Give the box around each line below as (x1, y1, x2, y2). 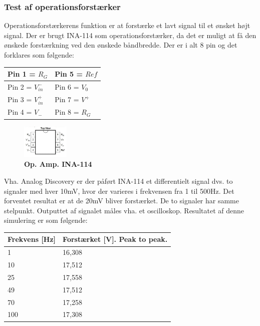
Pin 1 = (8, 69, 36, 79)
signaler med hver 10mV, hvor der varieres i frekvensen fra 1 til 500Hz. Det (4, 185, 234, 196)
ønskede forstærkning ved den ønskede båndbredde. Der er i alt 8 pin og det (4, 40, 237, 50)
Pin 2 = (8, 81, 32, 92)
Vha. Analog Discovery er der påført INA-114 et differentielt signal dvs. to (4, 175, 233, 186)
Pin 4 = (8, 107, 32, 117)
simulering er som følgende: (4, 215, 88, 225)
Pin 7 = (55, 94, 79, 105)
